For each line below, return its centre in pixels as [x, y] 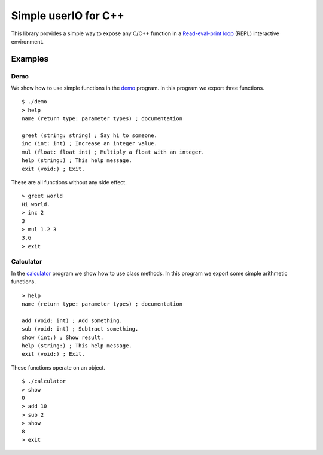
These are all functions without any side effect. [69, 182]
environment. [28, 41]
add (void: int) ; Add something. [72, 320]
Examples [30, 59]
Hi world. [36, 204]
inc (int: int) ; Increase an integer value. [90, 144]
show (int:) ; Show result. [63, 337]
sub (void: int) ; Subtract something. [80, 329]
